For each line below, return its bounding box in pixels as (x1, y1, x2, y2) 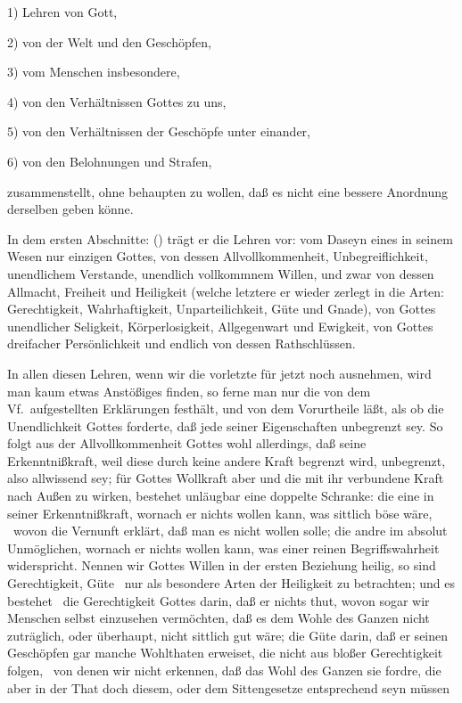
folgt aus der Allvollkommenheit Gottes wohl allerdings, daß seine (7, 434, 367, 453)
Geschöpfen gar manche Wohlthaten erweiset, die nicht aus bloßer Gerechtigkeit (7, 643, 443, 662)
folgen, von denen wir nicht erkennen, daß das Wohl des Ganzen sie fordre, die (7, 661, 441, 679)
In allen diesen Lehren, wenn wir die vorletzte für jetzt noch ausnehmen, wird (7, 364, 432, 382)
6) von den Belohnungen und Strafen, (7, 151, 212, 170)
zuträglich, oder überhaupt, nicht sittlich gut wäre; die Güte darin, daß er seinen (7, 625, 449, 644)
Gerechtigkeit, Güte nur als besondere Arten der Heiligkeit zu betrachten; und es (7, 574, 455, 593)
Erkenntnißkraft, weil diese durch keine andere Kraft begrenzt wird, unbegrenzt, (7, 451, 446, 470)
